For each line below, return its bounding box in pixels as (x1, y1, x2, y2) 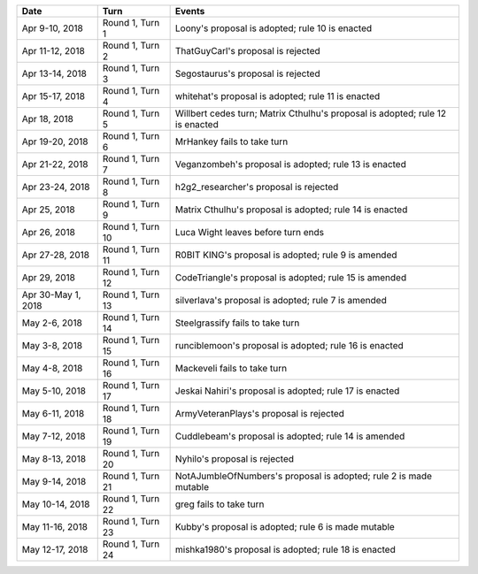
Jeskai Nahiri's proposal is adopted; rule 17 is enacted (174, 385, 400, 397)
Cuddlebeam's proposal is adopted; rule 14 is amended (174, 430, 405, 442)
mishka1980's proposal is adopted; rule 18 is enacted (174, 544, 396, 555)
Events (174, 5, 205, 17)
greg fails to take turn (174, 498, 265, 510)
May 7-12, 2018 (21, 430, 86, 442)
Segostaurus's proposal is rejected (174, 67, 320, 80)
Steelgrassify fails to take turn (174, 317, 300, 329)
